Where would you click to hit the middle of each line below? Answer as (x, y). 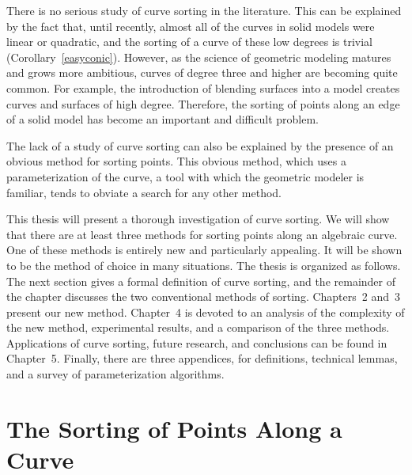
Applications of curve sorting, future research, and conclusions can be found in (197, 342)
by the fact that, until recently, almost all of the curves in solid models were (191, 26)
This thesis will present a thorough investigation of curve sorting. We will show (198, 219)
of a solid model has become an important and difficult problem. (163, 119)
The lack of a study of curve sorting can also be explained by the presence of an (200, 145)
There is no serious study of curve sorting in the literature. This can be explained (204, 10)
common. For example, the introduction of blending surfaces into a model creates (203, 87)
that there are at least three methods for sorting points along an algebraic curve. (202, 234)
